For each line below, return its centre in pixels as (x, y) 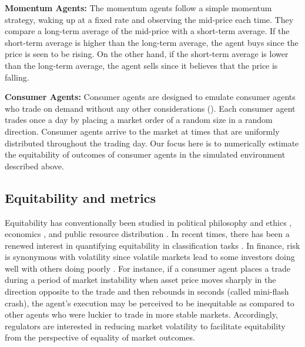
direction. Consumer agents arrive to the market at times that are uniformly (142, 131)
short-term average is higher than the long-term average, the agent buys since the (152, 42)
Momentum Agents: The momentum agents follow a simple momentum (138, 8)
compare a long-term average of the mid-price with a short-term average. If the (147, 31)
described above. (34, 166)
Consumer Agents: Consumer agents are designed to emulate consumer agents (150, 97)
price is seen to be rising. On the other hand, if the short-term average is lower (147, 54)
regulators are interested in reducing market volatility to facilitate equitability (145, 326)
